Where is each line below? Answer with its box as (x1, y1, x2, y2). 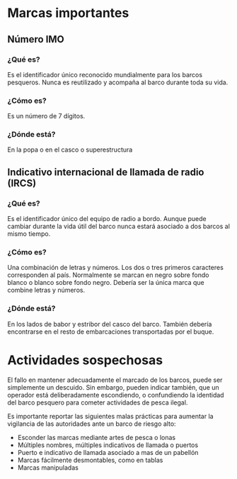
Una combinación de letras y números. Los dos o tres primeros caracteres (7, 264, 224, 272)
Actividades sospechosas (7, 352, 163, 368)
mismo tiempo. (7, 230, 51, 238)
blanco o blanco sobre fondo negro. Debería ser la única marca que (7, 278, 204, 287)
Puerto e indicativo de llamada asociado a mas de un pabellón (17, 448, 199, 456)
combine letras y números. (7, 286, 86, 295)
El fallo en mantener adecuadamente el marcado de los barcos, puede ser (7, 376, 223, 384)
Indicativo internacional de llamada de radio (7, 166, 204, 178)
